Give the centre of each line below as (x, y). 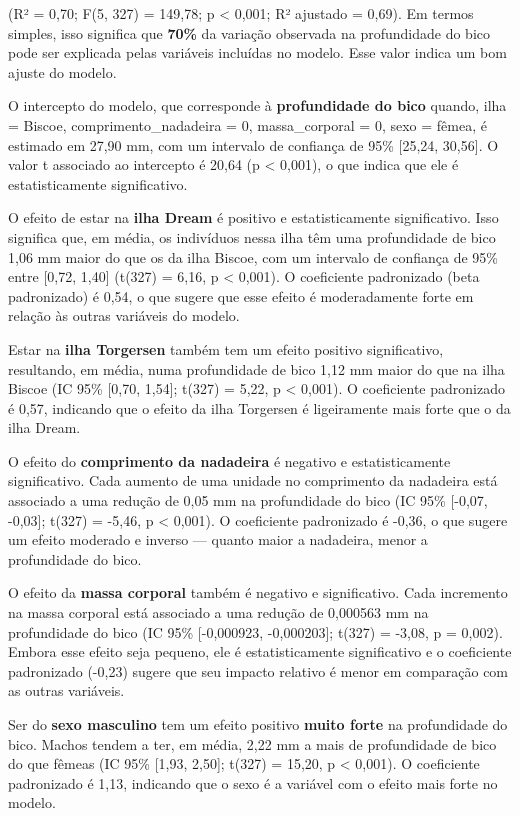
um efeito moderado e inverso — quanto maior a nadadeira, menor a (218, 539)
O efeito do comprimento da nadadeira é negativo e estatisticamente (229, 460)
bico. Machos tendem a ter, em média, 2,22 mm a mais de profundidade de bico (252, 743)
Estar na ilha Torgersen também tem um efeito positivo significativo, (226, 348)
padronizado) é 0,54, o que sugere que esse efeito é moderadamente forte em (241, 295)
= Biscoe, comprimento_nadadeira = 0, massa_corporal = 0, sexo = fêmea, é (247, 124)
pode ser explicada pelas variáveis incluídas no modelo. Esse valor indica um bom (257, 52)
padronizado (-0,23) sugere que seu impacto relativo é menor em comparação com (258, 670)
